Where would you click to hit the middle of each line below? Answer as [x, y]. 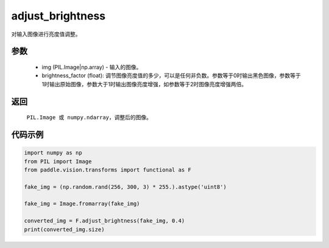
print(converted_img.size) [64, 229]
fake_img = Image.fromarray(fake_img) [82, 204]
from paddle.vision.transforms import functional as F [108, 170]
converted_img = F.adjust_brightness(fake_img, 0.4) [104, 221]
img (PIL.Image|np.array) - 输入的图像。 [92, 67]
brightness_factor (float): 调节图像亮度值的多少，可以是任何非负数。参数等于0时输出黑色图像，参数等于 [171, 75]
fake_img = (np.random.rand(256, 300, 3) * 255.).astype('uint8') [125, 187]
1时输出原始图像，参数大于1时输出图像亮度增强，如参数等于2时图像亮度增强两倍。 [144, 84]
